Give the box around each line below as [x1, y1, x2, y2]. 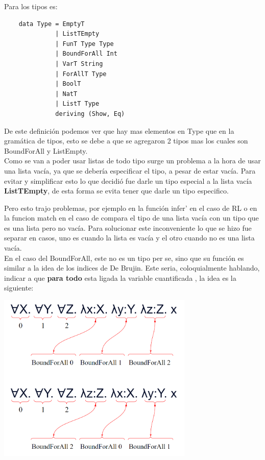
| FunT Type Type [55, 40, 114, 47]
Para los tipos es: [4, 1, 58, 11]
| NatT [55, 90, 78, 98]
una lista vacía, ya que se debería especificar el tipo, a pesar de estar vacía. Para [4, 165, 256, 176]
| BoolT [55, 80, 81, 88]
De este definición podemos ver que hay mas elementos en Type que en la [4, 125, 234, 136]
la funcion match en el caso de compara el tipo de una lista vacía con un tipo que [4, 212, 259, 223]
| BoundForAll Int [55, 50, 117, 58]
